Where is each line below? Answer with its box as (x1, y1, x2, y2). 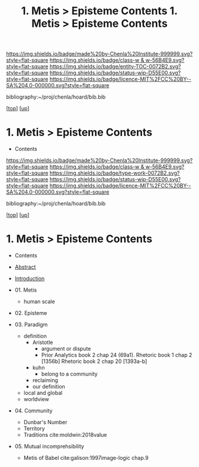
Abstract (14, 263, 36, 271)
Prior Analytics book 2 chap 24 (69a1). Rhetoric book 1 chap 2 (41, 352, 192, 359)
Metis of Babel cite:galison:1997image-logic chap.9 (23, 455, 149, 462)
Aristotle (32, 339, 53, 346)
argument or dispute (41, 345, 91, 352)
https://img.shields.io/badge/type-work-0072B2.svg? (49, 169, 180, 176)
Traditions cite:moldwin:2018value (23, 431, 107, 438)
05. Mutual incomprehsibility (14, 443, 85, 450)
